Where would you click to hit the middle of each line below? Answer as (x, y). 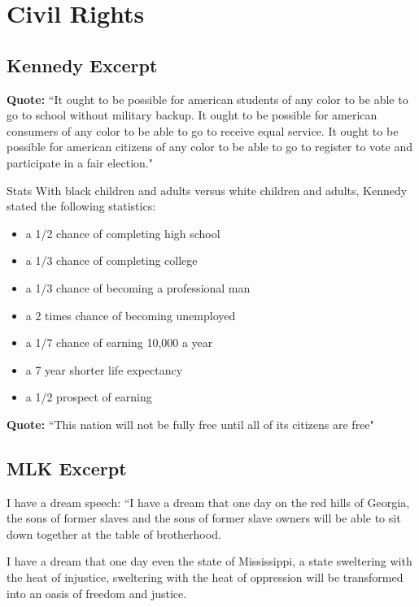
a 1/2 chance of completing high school (123, 233)
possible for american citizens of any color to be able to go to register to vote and (210, 147)
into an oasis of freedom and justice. (97, 593)
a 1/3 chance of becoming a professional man (138, 287)
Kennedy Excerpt (82, 65)
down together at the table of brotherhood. (114, 533)
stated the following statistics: (81, 206)
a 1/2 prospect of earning (89, 397)
